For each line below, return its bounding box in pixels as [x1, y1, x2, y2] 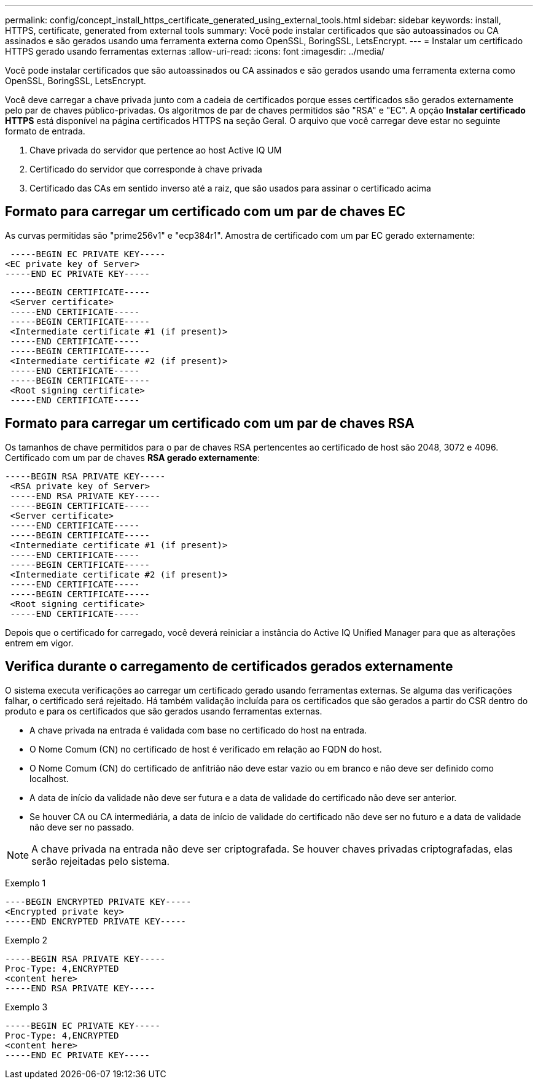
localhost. [29, 773, 69, 784]
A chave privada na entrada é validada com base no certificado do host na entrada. [29, 724, 367, 735]
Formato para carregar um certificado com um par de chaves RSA [5, 416, 415, 432]
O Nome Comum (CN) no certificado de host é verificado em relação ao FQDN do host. [29, 743, 382, 754]
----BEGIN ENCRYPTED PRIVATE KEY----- [5, 896, 192, 907]
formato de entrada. [5, 126, 85, 136]
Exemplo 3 [5, 1001, 48, 1012]
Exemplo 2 [5, 934, 48, 945]
